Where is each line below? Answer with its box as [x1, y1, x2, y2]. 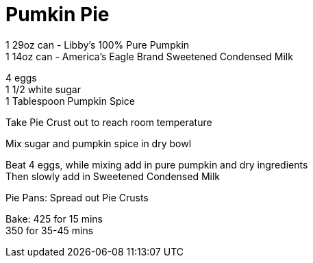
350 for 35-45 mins [5, 224, 94, 236]
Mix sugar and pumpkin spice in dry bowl [5, 137, 192, 149]
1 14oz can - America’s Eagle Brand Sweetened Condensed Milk [5, 50, 293, 62]
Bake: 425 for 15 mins [5, 212, 103, 225]
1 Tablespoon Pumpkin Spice [5, 95, 136, 107]
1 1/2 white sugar [5, 83, 81, 95]
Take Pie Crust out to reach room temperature [5, 116, 212, 128]
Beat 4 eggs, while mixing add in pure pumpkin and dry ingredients [5, 158, 308, 171]
